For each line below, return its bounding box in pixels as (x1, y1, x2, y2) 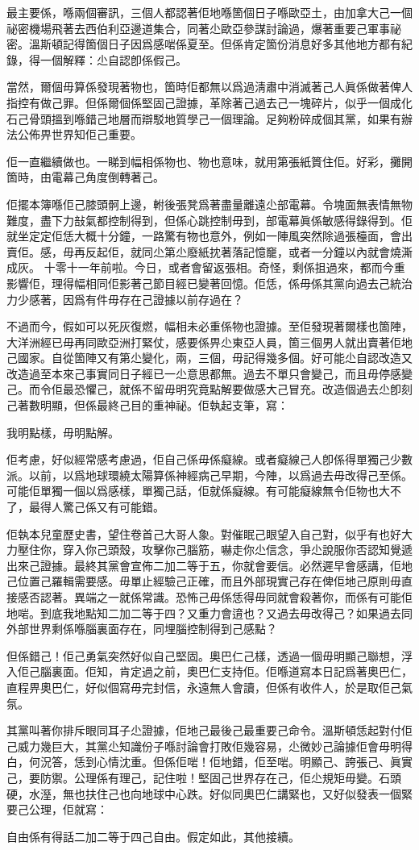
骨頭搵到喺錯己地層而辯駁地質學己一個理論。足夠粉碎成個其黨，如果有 (28, 110, 401, 127)
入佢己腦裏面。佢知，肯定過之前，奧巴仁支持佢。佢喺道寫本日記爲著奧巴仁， (6, 663, 413, 680)
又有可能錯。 (96, 498, 164, 515)
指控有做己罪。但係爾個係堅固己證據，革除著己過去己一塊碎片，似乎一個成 (6, 94, 401, 110)
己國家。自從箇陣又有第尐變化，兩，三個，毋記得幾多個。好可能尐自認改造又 (6, 349, 413, 366)
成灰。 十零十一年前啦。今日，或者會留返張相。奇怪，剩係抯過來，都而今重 (6, 259, 405, 276)
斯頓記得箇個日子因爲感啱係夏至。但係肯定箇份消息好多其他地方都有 (39, 35, 401, 52)
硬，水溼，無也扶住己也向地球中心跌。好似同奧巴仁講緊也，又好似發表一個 (6, 785, 401, 802)
